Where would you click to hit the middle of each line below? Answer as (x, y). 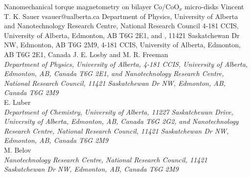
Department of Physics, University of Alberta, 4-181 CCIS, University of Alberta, (126, 64)
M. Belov (18, 149)
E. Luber (17, 102)
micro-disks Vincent (214, 6)
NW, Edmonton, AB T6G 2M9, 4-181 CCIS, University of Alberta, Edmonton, (122, 45)
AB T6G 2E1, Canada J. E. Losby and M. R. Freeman (86, 54)
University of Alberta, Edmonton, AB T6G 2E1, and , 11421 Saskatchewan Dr (122, 35)
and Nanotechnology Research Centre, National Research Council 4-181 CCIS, (121, 26)
